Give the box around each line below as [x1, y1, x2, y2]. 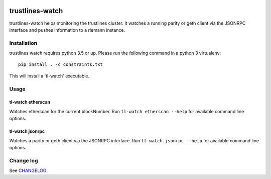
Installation [9, 39, 38, 46]
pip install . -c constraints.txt [18, 62, 103, 67]
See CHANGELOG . [9, 167, 48, 173]
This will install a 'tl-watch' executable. [9, 73, 90, 79]
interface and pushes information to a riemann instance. [9, 27, 125, 33]
